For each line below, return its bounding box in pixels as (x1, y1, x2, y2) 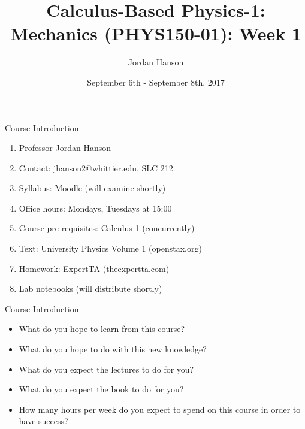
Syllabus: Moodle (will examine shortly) (19, 182, 166, 194)
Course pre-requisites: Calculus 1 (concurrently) (19, 222, 195, 234)
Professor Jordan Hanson (19, 141, 111, 154)
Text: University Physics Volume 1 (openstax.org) (19, 242, 202, 255)
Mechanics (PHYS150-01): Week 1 (10, 21, 302, 46)
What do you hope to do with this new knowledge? (19, 343, 207, 355)
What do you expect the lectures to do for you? (19, 362, 194, 375)
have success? (19, 415, 68, 427)
